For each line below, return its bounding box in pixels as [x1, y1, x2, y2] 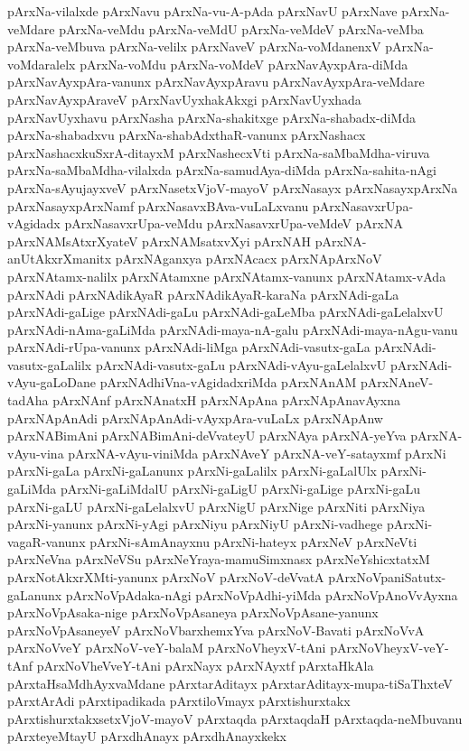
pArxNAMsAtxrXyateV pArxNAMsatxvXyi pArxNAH [7, 231, 311, 250]
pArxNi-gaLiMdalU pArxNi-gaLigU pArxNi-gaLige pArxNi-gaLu [60, 479, 420, 498]
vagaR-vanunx [7, 532, 86, 551]
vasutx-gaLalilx [7, 355, 92, 374]
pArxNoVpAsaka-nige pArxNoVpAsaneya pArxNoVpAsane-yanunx [7, 603, 379, 622]
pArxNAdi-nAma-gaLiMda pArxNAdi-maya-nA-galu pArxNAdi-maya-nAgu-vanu [7, 320, 458, 338]
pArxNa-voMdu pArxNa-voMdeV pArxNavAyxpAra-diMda [80, 54, 408, 73]
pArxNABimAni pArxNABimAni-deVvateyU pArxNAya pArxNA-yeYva [7, 426, 407, 445]
